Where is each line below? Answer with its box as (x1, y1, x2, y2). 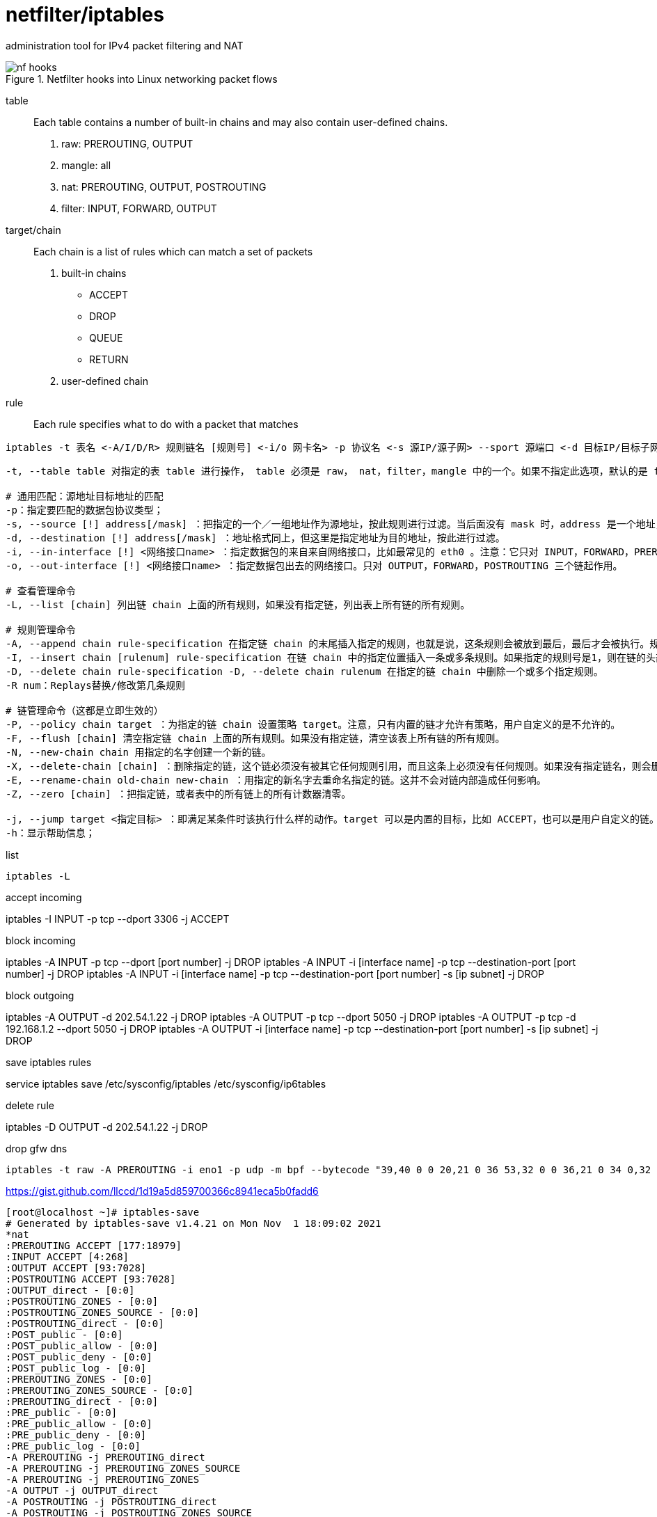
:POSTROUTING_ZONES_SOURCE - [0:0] (6, 1306, 200, 1318)
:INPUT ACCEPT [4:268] (6, 1250, 129, 1262)
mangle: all (61, 159, 111, 171)
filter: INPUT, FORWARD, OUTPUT (61, 202, 217, 214)
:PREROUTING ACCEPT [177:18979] (6, 1239, 182, 1251)
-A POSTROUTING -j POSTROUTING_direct (6, 1495, 217, 1507)
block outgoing (6, 989, 74, 1001)
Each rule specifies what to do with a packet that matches (33, 418, 299, 430)
